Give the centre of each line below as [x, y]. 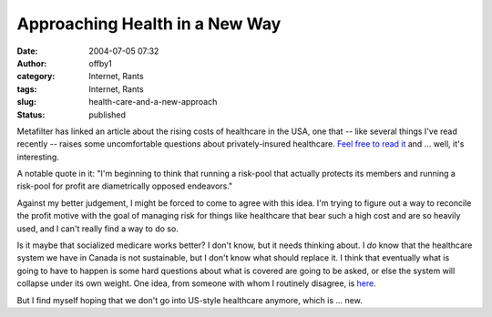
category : [36, 77]
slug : [26, 102]
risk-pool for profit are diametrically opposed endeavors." [125, 186]
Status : [31, 115]
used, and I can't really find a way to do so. [98, 229]
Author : [32, 63]
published [108, 115]
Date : [27, 51]
